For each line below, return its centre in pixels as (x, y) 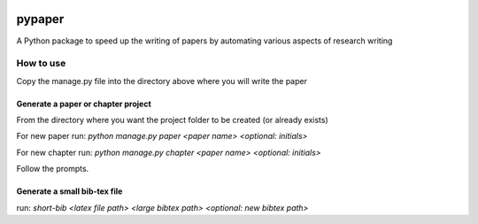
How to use (41, 64)
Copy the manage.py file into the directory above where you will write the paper (162, 81)
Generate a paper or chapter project (84, 104)
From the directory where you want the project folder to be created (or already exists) (173, 120)
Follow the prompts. (53, 169)
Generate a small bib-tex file (69, 191)
